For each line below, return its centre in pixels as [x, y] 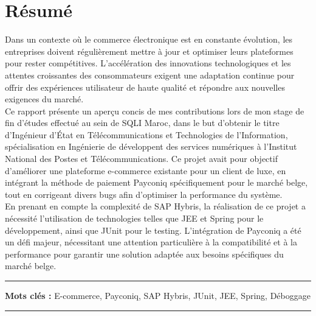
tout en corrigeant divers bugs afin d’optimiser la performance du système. [144, 194]
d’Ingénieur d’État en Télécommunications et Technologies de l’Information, [146, 134]
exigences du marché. [44, 99]
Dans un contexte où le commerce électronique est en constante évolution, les [149, 39]
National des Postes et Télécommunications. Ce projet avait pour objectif [141, 159]
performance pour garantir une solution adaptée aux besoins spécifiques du [144, 254]
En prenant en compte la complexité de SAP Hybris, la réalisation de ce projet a [155, 206]
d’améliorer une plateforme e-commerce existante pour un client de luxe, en [146, 170]
